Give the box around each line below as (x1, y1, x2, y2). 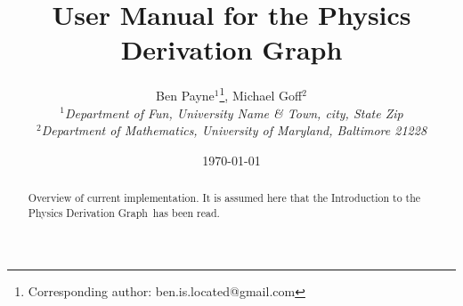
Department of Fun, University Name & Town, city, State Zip (64, 103, 403, 122)
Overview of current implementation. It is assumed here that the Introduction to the (28, 190, 421, 205)
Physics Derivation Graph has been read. (28, 205, 220, 220)
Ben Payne (156, 85, 215, 104)
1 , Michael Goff (219, 84, 303, 104)
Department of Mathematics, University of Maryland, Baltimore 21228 (41, 121, 427, 140)
